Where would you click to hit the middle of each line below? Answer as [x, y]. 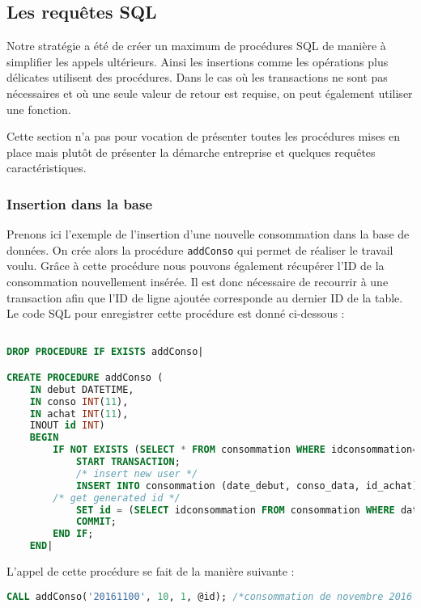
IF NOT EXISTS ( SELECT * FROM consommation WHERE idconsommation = [236, 450]
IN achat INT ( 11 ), [79, 414]
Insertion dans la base [80, 203]
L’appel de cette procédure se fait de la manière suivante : [151, 571]
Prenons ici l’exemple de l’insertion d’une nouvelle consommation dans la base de [208, 234]
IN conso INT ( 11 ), [79, 401]
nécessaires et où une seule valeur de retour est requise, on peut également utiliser [210, 93]
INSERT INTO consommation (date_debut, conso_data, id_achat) [247, 486]
